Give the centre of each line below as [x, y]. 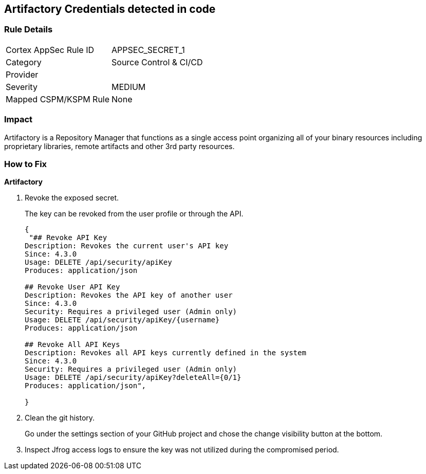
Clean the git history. [60, 418]
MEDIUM [129, 87]
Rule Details [29, 30]
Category [24, 62]
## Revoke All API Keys [72, 345]
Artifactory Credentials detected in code [110, 9]
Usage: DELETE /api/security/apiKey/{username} [122, 320]
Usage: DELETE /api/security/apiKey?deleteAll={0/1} [133, 378]
